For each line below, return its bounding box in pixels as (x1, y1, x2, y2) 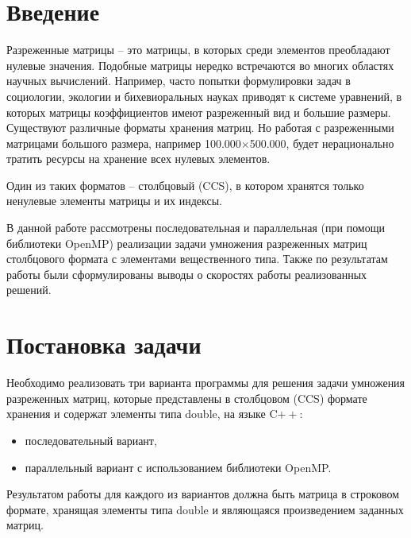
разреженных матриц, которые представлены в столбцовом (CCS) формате (6, 389, 367, 406)
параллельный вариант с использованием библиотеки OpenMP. (25, 459, 332, 475)
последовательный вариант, (25, 432, 157, 448)
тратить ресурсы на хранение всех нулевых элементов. (6, 150, 271, 167)
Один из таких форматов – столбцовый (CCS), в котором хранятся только (6, 176, 364, 193)
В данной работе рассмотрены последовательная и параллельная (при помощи (6, 219, 385, 236)
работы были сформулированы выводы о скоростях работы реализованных (6, 265, 367, 282)
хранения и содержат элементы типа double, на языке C (6, 405, 278, 422)
